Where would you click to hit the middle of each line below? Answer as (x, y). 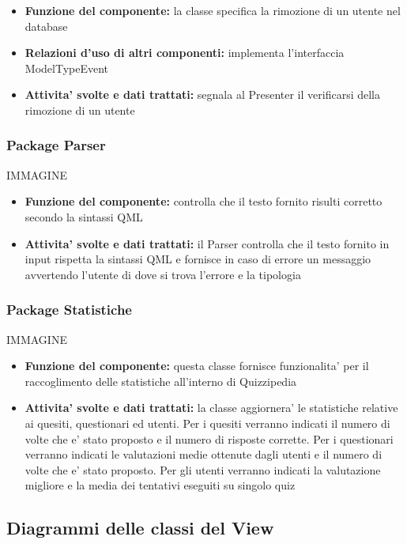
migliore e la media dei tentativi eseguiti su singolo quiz (160, 485)
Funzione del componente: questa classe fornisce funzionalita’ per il (197, 366)
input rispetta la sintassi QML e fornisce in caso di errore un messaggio (198, 259)
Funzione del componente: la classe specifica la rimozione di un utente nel (213, 10)
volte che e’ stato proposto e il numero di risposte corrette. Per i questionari (209, 438)
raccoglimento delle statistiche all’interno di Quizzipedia (161, 381)
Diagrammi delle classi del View (140, 528)
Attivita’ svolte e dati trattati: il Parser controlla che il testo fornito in (207, 243)
